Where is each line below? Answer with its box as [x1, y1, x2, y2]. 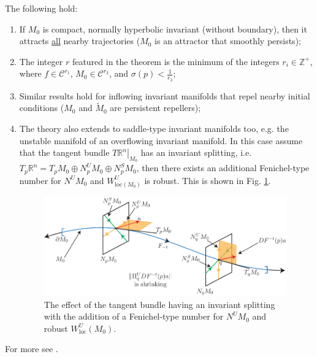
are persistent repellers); [110, 101, 201, 114]
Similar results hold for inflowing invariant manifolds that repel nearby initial [19, 89, 310, 102]
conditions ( [19, 101, 64, 114]
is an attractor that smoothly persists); [155, 34, 301, 47]
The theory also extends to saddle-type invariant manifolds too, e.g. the [19, 122, 289, 135]
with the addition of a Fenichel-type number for [44, 310, 224, 323]
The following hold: [5, 2, 78, 14]
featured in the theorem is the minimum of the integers [72, 55, 280, 67]
